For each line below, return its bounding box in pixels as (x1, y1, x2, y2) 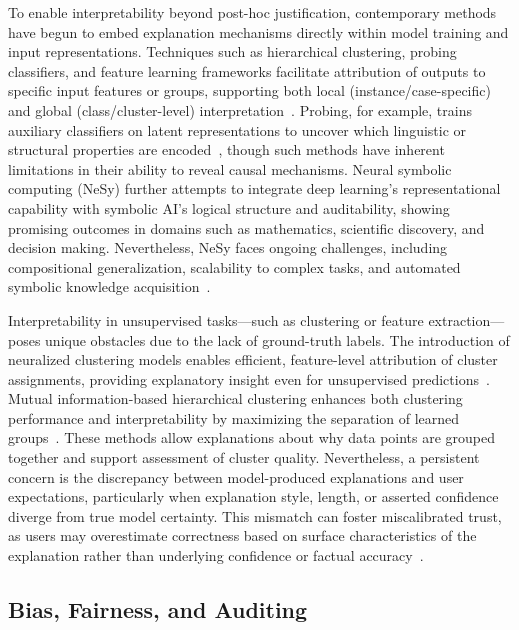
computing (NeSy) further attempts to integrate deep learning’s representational (8, 178, 501, 199)
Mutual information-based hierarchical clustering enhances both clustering (8, 388, 463, 409)
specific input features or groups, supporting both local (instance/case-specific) (8, 80, 491, 101)
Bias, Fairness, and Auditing (8, 594, 308, 625)
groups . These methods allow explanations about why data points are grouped (8, 427, 496, 448)
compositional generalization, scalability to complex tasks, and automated (8, 256, 461, 277)
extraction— (428, 309, 505, 330)
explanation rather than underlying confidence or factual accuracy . (8, 545, 424, 566)
